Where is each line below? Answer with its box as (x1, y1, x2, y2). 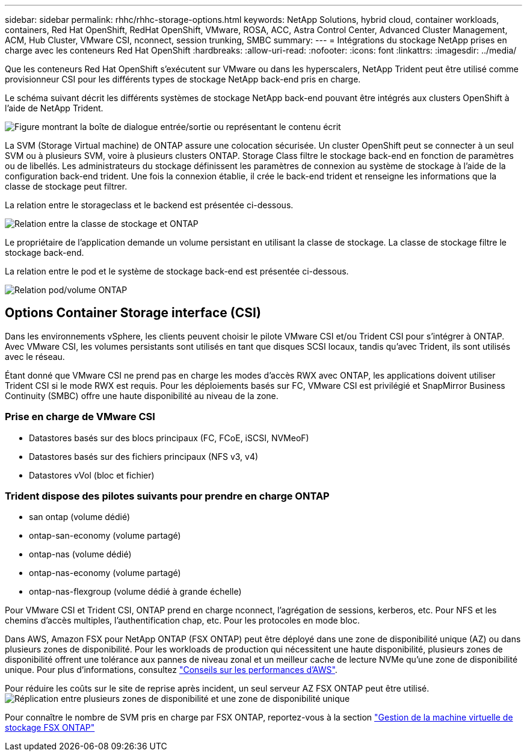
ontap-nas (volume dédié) (29, 549, 132, 560)
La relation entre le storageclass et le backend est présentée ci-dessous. (5, 200, 294, 210)
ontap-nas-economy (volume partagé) (29, 568, 181, 578)
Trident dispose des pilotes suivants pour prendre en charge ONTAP (5, 489, 330, 502)
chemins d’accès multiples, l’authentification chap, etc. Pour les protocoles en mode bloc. (5, 615, 360, 626)
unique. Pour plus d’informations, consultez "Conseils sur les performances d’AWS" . (5, 665, 337, 675)
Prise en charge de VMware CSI (5, 411, 155, 423)
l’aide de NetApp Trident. (5, 103, 103, 113)
